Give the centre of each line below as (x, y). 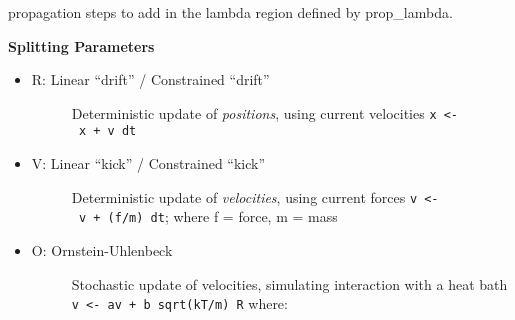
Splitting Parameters (81, 45)
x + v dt (107, 131)
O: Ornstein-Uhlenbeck (102, 250)
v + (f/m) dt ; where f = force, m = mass (208, 216)
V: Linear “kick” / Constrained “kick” (148, 163)
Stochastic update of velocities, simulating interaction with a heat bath (289, 283)
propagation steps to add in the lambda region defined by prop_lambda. (230, 12)
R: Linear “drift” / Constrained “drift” (150, 79)
